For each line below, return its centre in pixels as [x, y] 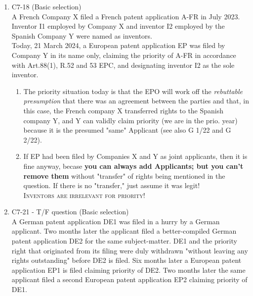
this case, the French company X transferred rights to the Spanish [124, 110]
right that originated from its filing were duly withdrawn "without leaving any [130, 250]
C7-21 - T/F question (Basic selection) [70, 212]
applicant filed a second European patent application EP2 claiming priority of [129, 279]
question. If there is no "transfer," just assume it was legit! [112, 185]
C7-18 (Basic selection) [46, 6]
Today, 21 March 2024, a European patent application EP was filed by [118, 45]
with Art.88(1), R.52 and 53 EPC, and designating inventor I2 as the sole [123, 65]
